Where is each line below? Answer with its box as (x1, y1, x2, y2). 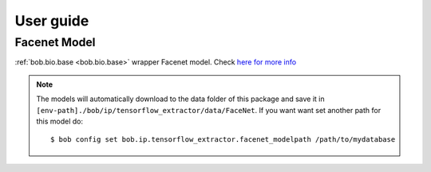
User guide (14, 12, 89, 29)
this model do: (36, 116, 84, 126)
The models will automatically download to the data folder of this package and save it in (36, 94, 325, 104)
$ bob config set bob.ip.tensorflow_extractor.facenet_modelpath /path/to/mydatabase (50, 135, 396, 144)
